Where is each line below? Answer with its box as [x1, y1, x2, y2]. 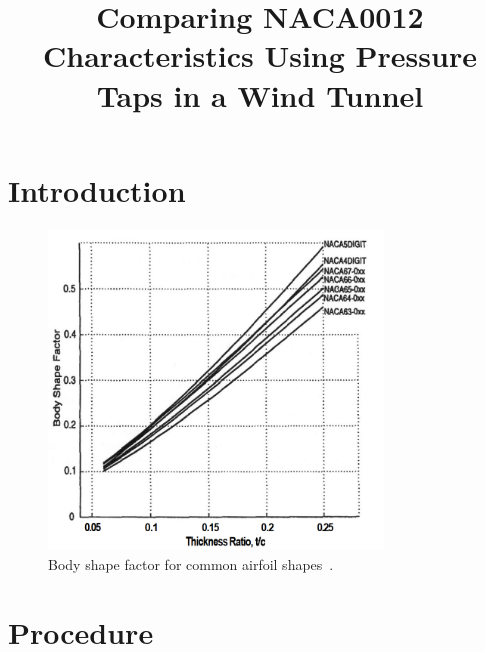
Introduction [8, 169, 186, 210]
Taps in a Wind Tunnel [96, 74, 424, 115]
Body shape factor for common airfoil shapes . [48, 553, 334, 574]
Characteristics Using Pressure [43, 35, 477, 76]
